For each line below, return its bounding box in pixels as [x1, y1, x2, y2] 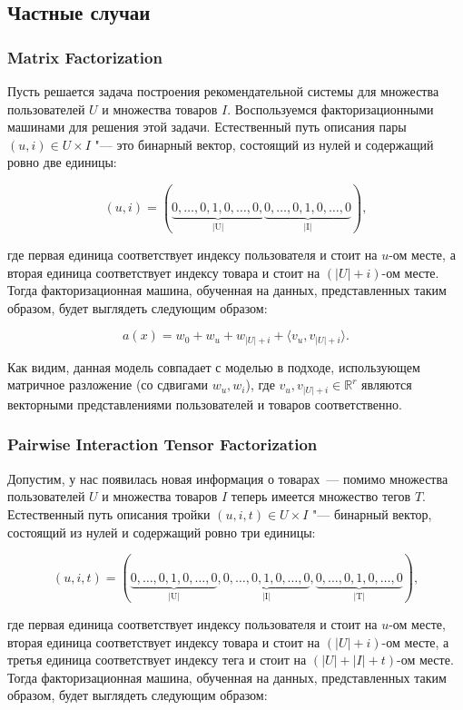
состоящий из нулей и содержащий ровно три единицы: [7, 522, 316, 541]
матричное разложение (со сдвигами [7, 375, 208, 394]
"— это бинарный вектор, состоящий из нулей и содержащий [94, 134, 434, 153]
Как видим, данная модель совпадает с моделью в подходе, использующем [7, 357, 420, 376]
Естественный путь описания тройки [7, 504, 211, 523]
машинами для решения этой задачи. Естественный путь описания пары [7, 117, 407, 136]
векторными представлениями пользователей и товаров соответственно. [7, 394, 402, 413]
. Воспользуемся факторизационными [227, 99, 434, 118]
